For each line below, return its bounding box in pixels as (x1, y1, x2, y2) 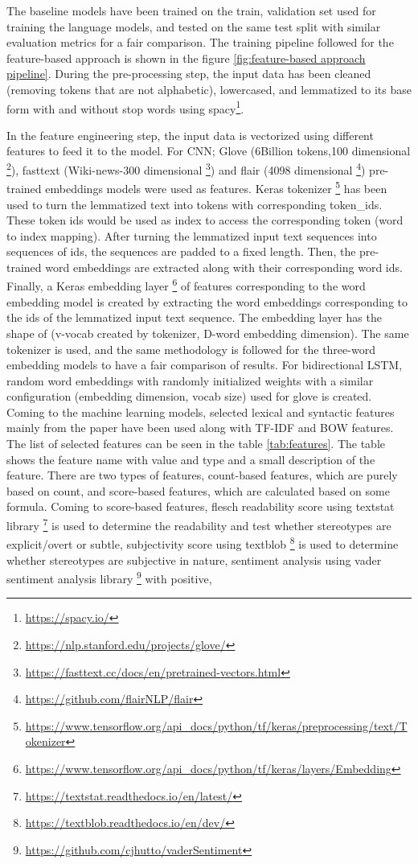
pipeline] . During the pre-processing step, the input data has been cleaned (6, 65, 371, 82)
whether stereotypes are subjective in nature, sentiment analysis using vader (6, 551, 382, 568)
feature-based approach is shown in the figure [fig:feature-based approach (6, 49, 366, 66)
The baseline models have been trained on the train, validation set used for (6, 2, 376, 19)
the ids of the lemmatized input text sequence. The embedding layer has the (6, 309, 382, 326)
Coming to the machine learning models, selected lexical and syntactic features (6, 403, 395, 420)
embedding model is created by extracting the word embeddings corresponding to (6, 293, 408, 310)
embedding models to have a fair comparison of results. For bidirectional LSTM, (6, 356, 403, 373)
